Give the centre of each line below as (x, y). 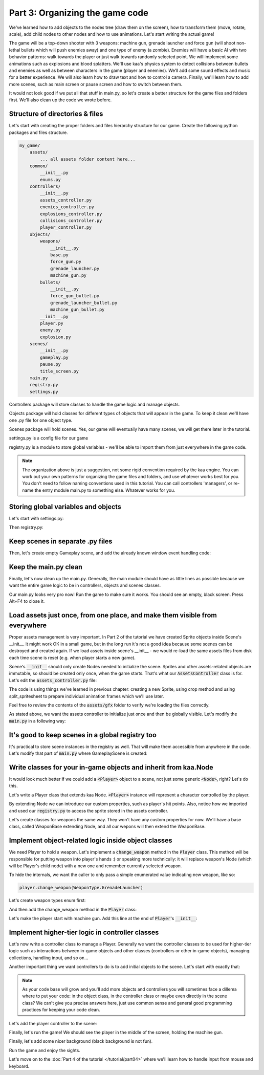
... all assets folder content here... (88, 159)
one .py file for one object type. (41, 420)
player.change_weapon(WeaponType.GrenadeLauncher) (81, 888)
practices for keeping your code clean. (61, 1010)
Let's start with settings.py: (36, 518)
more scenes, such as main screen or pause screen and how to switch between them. (96, 84)
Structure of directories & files (56, 114)
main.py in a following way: (37, 721)
